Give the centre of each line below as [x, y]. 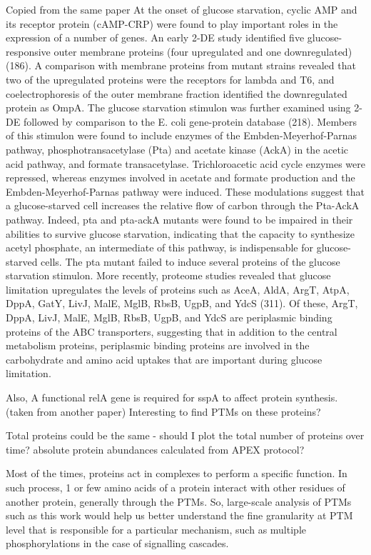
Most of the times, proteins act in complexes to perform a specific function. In [177, 473]
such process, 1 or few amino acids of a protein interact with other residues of [176, 487]
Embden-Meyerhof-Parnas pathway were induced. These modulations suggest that [185, 191]
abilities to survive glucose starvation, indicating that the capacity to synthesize [180, 233]
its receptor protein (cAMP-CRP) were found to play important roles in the [172, 23]
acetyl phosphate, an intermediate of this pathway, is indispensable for [159, 247]
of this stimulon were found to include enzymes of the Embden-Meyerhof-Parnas [181, 135]
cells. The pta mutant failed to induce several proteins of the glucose [190, 261]
